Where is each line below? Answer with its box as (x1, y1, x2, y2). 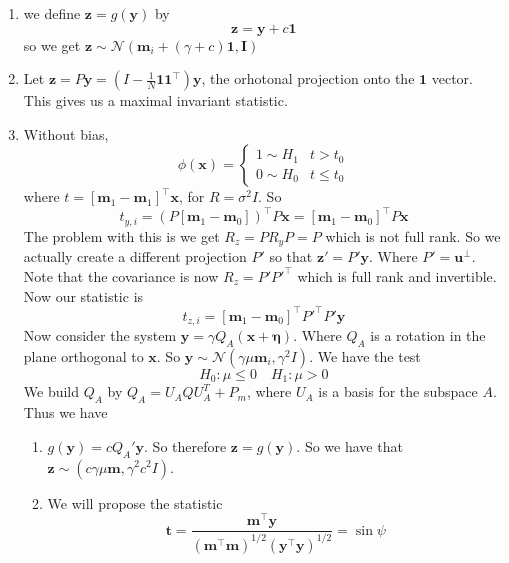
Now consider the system (23, 325, 177, 346)
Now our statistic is (23, 285, 144, 306)
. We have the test (309, 345, 421, 366)
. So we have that (296, 435, 403, 456)
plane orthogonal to (23, 345, 144, 366)
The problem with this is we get (23, 225, 220, 246)
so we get (23, 34, 81, 55)
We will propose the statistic (47, 492, 223, 513)
